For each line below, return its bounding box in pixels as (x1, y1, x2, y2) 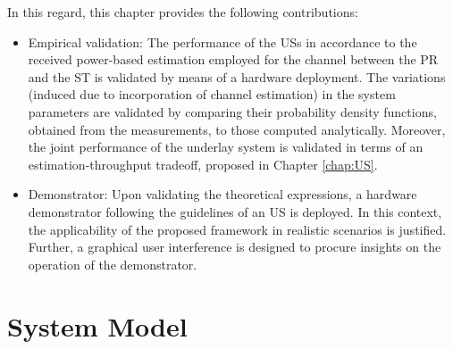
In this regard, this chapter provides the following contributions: (7, 3, 358, 21)
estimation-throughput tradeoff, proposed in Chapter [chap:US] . (28, 154, 378, 173)
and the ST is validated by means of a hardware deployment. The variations (28, 67, 446, 86)
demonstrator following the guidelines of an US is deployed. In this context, (28, 202, 442, 220)
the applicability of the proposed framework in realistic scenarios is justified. (28, 220, 447, 238)
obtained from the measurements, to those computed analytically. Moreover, (28, 120, 446, 138)
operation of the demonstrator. (28, 254, 197, 273)
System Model (7, 307, 188, 344)
